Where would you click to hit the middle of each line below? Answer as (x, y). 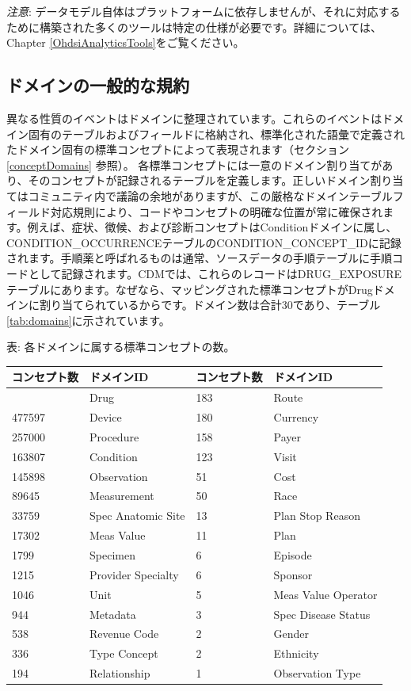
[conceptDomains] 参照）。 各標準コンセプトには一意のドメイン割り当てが (194, 164)
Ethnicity (296, 653)
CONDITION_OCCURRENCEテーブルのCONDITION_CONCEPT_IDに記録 (204, 242)
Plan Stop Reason (317, 515)
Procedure (114, 436)
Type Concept (124, 653)
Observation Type (317, 673)
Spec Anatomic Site (137, 515)
